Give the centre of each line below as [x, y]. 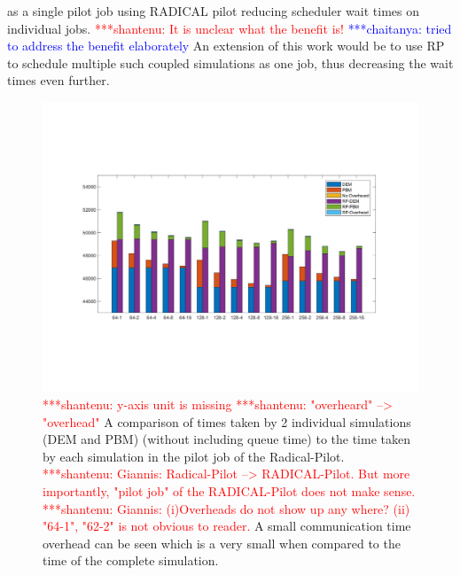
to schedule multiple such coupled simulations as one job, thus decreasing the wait [230, 62]
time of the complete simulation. [131, 560]
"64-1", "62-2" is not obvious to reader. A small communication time [227, 526]
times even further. [58, 80]
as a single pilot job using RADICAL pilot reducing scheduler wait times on [213, 11]
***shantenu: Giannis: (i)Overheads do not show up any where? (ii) [226, 508]
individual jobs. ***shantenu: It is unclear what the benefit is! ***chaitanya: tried [230, 28]
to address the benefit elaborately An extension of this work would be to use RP [226, 46]
